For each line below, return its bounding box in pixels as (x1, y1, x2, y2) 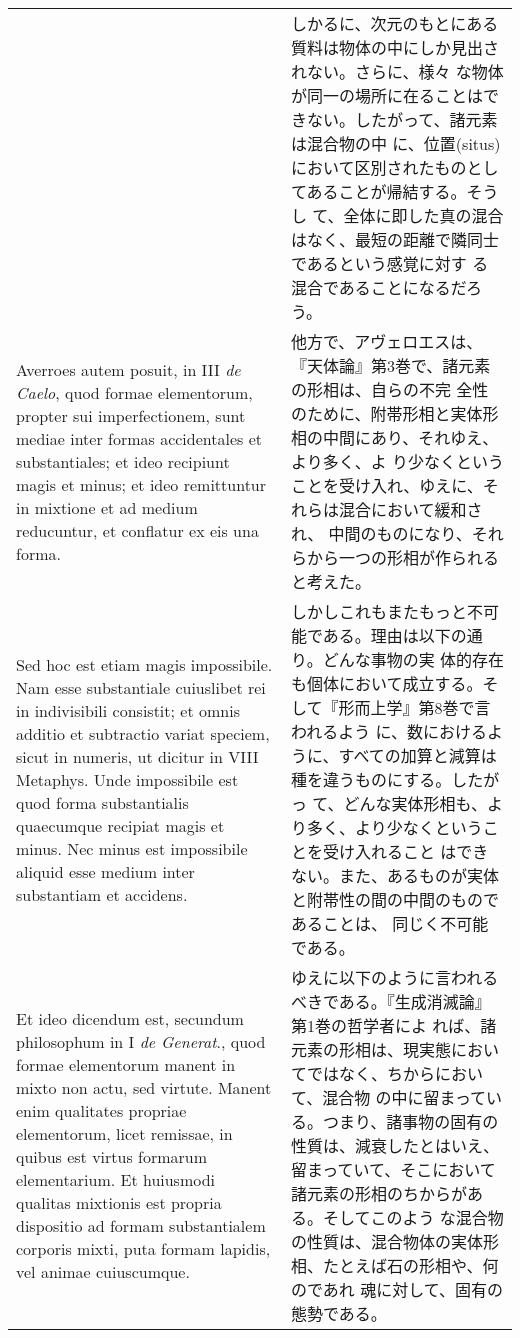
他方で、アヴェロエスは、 (291, 330, 483, 353)
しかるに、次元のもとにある (291, 12, 499, 35)
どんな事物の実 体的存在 (322, 648, 505, 671)
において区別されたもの (291, 156, 467, 179)
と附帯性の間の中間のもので (291, 888, 500, 911)
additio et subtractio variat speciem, (16, 721, 270, 745)
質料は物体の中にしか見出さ (291, 36, 500, 59)
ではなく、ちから (307, 1062, 436, 1085)
